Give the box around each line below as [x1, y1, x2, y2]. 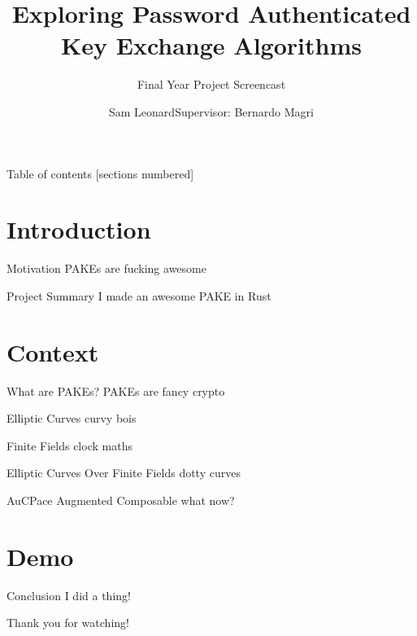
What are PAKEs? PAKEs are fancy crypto [7, 382, 225, 399]
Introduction [7, 213, 151, 246]
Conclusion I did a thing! [7, 586, 131, 603]
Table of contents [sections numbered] [7, 164, 194, 182]
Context [7, 335, 99, 368]
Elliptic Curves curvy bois [7, 410, 137, 427]
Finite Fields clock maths [7, 436, 132, 454]
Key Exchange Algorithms [61, 29, 362, 62]
